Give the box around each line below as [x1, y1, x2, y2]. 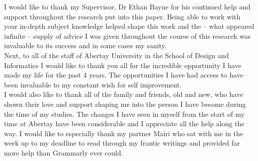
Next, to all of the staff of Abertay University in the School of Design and [4, 50, 229, 60]
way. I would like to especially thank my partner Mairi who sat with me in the [4, 128, 243, 138]
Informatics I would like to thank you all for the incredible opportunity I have [4, 60, 242, 70]
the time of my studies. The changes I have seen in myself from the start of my [4, 108, 245, 119]
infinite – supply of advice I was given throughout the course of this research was [4, 30, 251, 41]
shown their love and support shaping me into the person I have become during [4, 98, 246, 109]
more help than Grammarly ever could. [4, 147, 123, 158]
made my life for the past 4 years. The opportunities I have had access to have [4, 70, 244, 80]
